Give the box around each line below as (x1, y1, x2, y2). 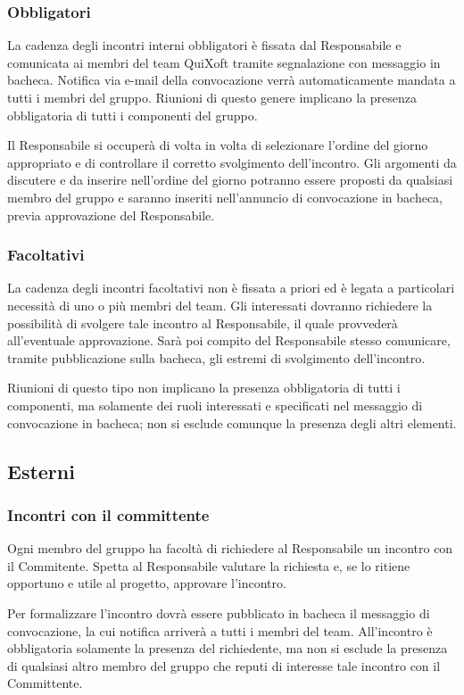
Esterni (7, 457, 75, 484)
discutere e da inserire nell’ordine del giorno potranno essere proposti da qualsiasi (7, 170, 453, 189)
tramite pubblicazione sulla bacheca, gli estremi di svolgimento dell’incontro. (7, 348, 426, 367)
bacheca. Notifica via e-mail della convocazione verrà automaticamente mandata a (7, 70, 456, 89)
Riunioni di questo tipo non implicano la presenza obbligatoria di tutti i (7, 378, 401, 397)
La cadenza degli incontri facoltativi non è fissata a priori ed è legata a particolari (7, 278, 455, 297)
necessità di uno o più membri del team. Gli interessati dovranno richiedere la (7, 295, 433, 314)
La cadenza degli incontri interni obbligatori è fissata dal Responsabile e (7, 36, 402, 54)
